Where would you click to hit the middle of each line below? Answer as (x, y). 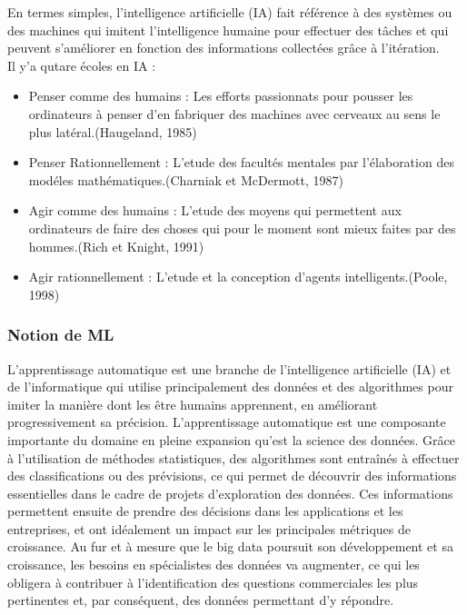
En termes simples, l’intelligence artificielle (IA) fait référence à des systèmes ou (230, 12)
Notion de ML (61, 335)
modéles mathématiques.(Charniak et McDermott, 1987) (186, 179)
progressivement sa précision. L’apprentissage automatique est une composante (227, 422)
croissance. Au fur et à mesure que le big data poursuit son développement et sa (230, 546)
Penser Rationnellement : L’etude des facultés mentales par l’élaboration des (241, 162)
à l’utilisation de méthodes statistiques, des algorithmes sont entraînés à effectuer (233, 457)
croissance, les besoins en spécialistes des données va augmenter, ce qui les (214, 565)
